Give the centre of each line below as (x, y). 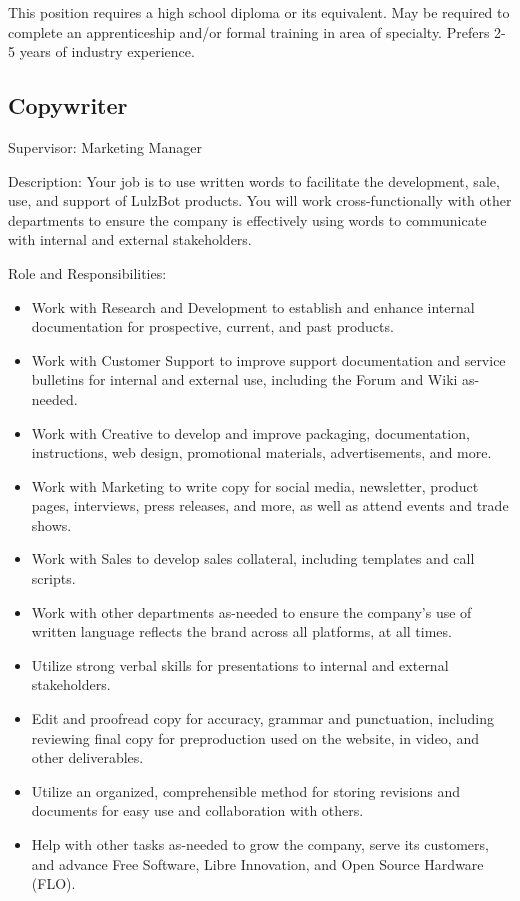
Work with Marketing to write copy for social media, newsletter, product (255, 485)
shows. (51, 524)
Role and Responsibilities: (87, 272)
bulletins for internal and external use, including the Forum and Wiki (244, 379)
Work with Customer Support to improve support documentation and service (268, 359)
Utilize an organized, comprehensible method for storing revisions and (246, 790)
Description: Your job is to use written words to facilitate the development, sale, (254, 180)
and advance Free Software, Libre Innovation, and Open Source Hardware (257, 863)
